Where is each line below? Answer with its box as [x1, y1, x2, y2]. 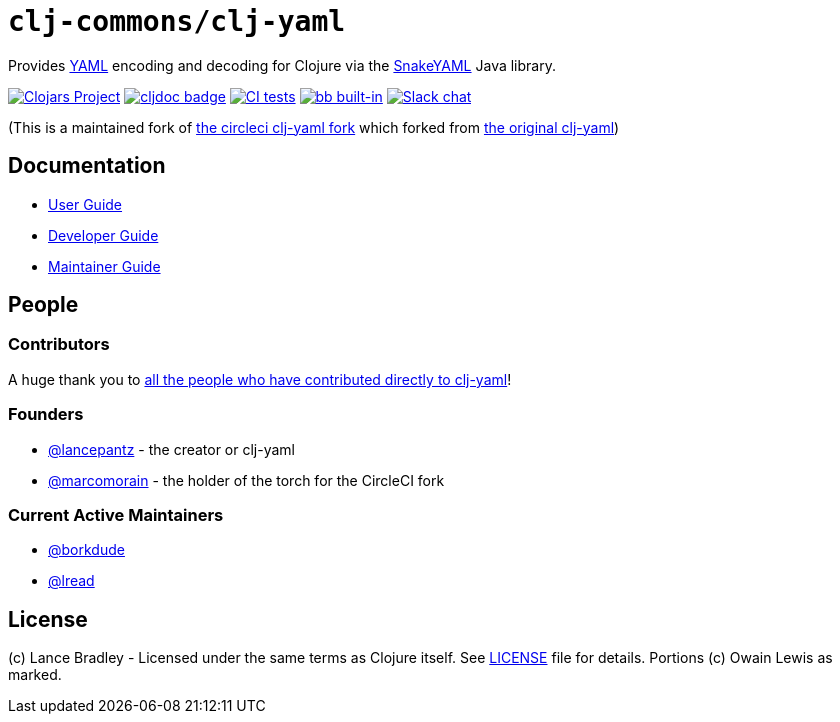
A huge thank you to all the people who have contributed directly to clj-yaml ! [8, 370, 512, 388]
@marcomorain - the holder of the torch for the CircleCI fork [48, 471, 445, 489]
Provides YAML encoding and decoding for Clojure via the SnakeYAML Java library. [8, 56, 556, 74]
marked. [8, 666, 62, 684]
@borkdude [48, 541, 125, 559]
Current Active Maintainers [8, 504, 224, 525]
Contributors [8, 334, 110, 355]
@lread [48, 572, 95, 590]
